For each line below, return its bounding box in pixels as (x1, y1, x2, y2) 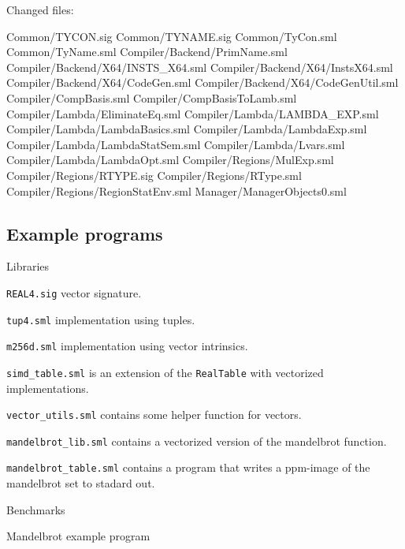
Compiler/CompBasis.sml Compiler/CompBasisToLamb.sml (6, 89, 297, 106)
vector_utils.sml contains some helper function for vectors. (6, 406, 302, 423)
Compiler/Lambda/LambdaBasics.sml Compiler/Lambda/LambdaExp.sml (6, 121, 367, 137)
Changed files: (6, 2, 74, 17)
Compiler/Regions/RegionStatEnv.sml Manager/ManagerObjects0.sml (6, 182, 347, 199)
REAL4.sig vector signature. (6, 284, 142, 301)
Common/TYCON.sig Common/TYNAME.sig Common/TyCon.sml (6, 28, 337, 44)
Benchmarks (6, 501, 65, 517)
